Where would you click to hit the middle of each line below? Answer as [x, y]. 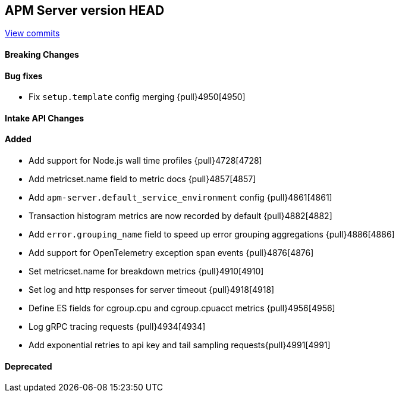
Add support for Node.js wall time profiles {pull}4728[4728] [145, 161]
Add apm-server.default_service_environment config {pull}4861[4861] [180, 198]
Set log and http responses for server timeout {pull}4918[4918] [152, 290]
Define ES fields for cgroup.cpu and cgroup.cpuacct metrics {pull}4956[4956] [182, 308]
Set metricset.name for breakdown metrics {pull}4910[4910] [146, 271]
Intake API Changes [45, 118]
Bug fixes [24, 76]
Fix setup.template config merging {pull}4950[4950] [137, 97]
